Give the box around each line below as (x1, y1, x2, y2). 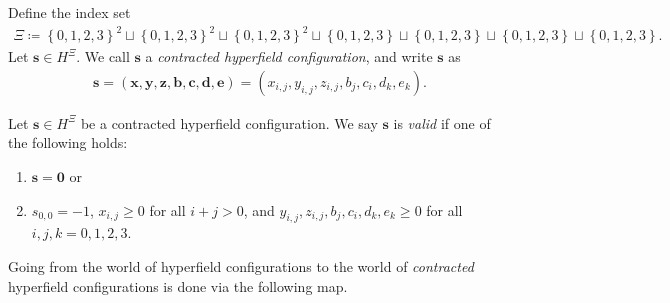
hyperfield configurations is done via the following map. (8, 275, 348, 296)
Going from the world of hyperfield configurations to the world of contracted (8, 255, 474, 276)
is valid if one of (393, 112, 491, 133)
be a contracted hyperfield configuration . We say (80, 112, 378, 133)
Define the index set (8, 2, 131, 22)
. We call (76, 46, 130, 67)
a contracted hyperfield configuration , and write (145, 46, 433, 67)
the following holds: (8, 132, 128, 153)
